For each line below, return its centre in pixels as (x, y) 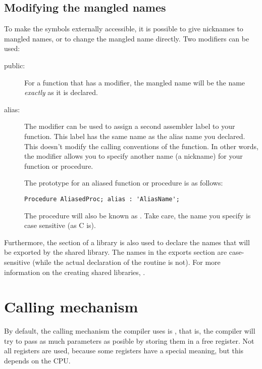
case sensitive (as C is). (60, 225)
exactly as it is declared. (61, 92)
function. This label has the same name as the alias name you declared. (135, 136)
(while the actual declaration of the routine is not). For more (126, 262)
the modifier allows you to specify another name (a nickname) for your (134, 156)
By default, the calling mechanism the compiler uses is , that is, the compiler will (130, 331)
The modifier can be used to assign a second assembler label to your (130, 126)
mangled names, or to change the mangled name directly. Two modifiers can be (127, 38)
